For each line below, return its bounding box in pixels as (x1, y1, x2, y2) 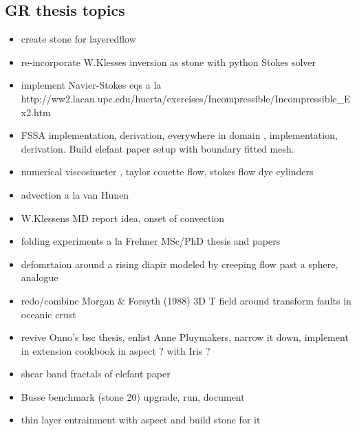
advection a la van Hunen (21, 187, 129, 201)
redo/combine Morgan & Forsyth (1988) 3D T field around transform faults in (21, 293, 351, 307)
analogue (21, 270, 58, 285)
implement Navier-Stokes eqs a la (21, 78, 162, 92)
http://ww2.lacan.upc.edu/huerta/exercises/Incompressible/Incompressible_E (21, 91, 351, 105)
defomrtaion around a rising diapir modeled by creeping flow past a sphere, (21, 256, 338, 271)
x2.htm (21, 104, 51, 119)
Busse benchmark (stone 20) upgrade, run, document (21, 389, 245, 404)
